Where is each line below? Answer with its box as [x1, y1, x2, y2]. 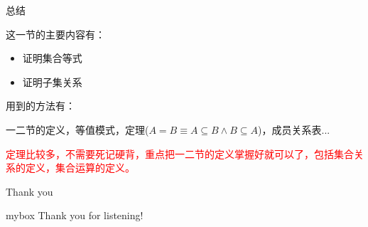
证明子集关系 [22, 74, 82, 89]
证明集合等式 [22, 51, 82, 65]
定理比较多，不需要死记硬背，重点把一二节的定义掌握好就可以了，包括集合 [6, 146, 354, 161]
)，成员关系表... [258, 122, 330, 137]
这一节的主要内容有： [6, 26, 105, 41]
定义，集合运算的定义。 [25, 160, 135, 175]
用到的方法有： [6, 98, 75, 113]
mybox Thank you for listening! [6, 208, 144, 223]
